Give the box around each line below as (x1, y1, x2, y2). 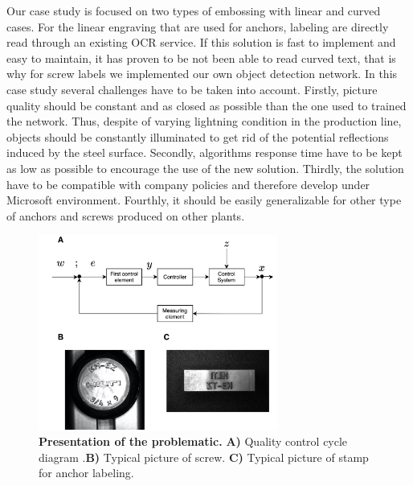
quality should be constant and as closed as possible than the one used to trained (6, 97, 407, 113)
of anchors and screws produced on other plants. (6, 207, 245, 224)
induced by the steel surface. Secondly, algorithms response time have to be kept (6, 144, 403, 161)
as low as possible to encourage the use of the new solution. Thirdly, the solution (6, 159, 404, 176)
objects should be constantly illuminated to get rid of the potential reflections (6, 128, 389, 145)
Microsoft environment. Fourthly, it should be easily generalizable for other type (6, 192, 402, 208)
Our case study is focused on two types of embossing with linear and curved (6, 2, 381, 19)
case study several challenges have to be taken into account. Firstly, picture (6, 80, 378, 97)
